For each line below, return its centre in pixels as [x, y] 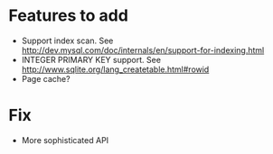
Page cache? [46, 78]
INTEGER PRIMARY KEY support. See [91, 59]
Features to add [68, 16]
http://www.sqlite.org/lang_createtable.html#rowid [115, 69]
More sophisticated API [65, 140]
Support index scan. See [67, 41]
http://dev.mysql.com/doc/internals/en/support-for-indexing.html [143, 50]
